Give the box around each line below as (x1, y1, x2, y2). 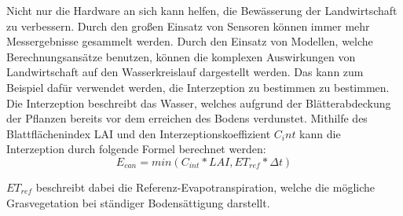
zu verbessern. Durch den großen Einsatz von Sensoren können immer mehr (6, 17, 370, 34)
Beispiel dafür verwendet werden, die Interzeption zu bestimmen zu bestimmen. (6, 79, 390, 95)
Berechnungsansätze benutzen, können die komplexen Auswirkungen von (6, 48, 356, 64)
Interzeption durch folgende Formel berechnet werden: (6, 141, 266, 157)
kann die (299, 125, 341, 141)
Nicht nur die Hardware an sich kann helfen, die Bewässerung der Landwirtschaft (6, 2, 398, 18)
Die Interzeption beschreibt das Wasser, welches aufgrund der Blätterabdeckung (6, 94, 391, 111)
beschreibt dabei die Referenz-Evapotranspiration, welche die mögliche (35, 178, 375, 195)
